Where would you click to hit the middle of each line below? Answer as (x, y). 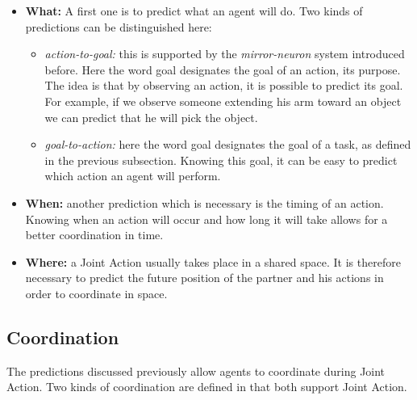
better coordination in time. (94, 235)
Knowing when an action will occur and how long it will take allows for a (206, 219)
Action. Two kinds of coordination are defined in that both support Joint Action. (207, 387)
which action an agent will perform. (133, 176)
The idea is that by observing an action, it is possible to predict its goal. (224, 85)
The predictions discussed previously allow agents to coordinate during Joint (196, 371)
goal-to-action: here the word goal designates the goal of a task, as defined (228, 144)
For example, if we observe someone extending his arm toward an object (223, 101)
